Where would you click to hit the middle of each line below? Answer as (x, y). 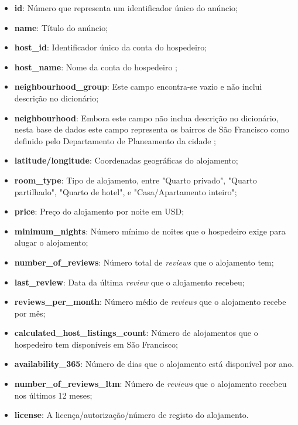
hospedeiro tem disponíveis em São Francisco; (96, 344)
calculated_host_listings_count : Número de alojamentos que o (136, 333)
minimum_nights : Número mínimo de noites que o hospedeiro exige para (150, 231)
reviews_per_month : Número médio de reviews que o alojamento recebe (150, 302)
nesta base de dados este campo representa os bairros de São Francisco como (152, 129)
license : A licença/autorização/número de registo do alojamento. (131, 415)
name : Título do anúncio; (61, 27)
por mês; (30, 313)
